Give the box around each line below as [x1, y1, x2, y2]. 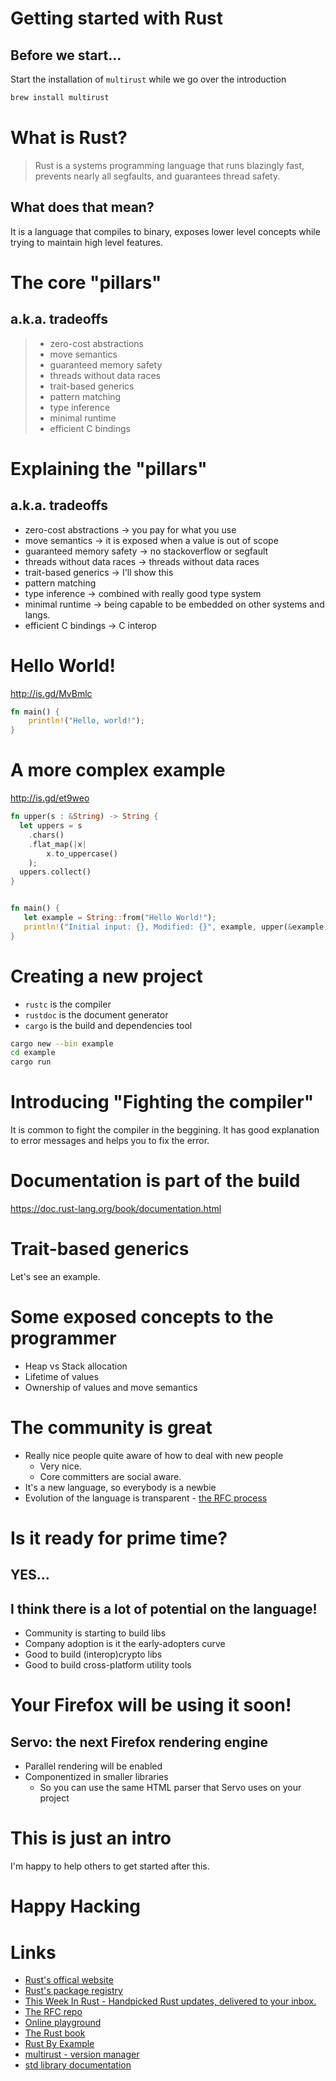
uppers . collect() [19, 867, 92, 877]
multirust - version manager [24, 2048, 140, 2061]
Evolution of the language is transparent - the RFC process [24, 1492, 268, 1504]
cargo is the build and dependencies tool [24, 1019, 193, 1031]
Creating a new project [10, 965, 203, 987]
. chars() [28, 830, 65, 840]
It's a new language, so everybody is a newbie [24, 1481, 217, 1493]
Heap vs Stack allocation [24, 1360, 128, 1372]
